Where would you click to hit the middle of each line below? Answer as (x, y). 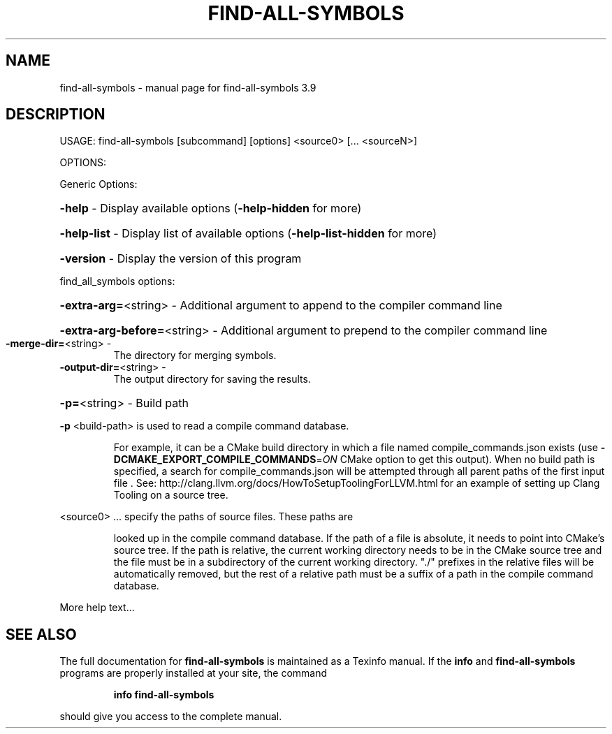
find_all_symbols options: (117, 281)
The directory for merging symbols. (195, 355)
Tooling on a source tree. (171, 495)
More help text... (97, 608)
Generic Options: (99, 184)
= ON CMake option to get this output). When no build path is (456, 460)
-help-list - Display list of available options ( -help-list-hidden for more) (248, 234)
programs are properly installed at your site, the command (194, 673)
